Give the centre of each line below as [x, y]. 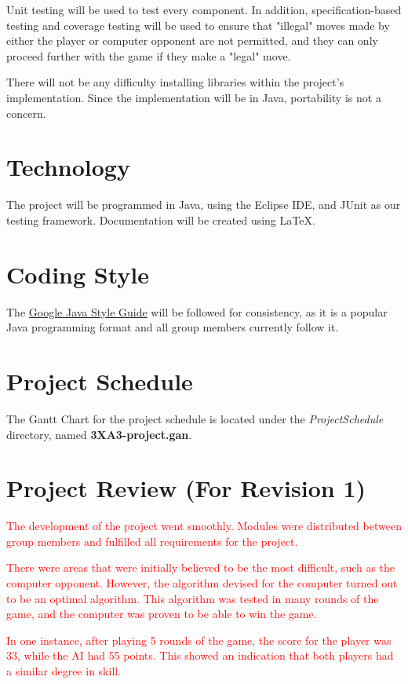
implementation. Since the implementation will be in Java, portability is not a [194, 97]
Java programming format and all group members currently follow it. [173, 327]
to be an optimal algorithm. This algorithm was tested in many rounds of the [193, 598]
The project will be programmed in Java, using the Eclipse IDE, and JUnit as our [204, 205]
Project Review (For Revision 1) [186, 488]
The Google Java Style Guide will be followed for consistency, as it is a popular [197, 311]
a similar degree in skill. [64, 670]
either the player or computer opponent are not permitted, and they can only [192, 40]
